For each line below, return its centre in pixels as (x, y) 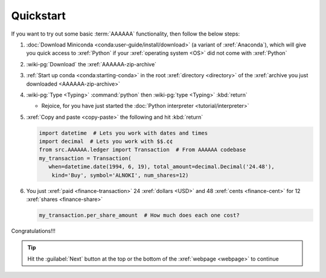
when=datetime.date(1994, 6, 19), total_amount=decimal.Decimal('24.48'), (161, 167)
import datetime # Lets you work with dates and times (123, 133)
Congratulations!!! (33, 231)
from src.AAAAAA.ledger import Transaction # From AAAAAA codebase (142, 150)
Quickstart (39, 16)
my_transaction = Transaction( (85, 158)
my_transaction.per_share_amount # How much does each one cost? (139, 215)
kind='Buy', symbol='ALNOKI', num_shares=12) (120, 175)
